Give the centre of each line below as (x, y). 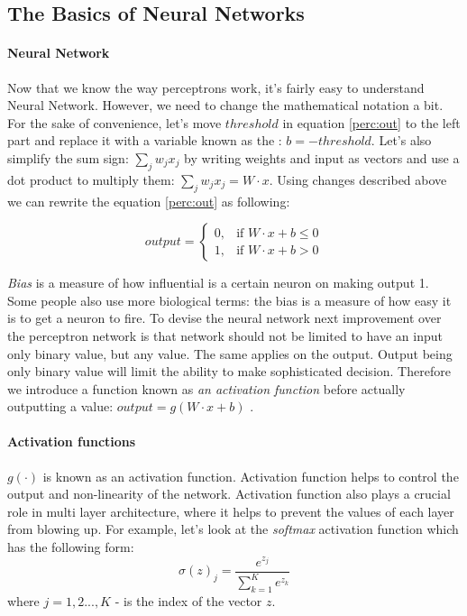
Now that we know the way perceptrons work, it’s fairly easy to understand (216, 87)
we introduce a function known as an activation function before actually (206, 388)
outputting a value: (60, 406)
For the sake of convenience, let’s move (114, 122)
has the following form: (71, 547)
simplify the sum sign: (68, 157)
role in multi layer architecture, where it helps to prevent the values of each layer (231, 511)
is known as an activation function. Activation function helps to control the (251, 476)
